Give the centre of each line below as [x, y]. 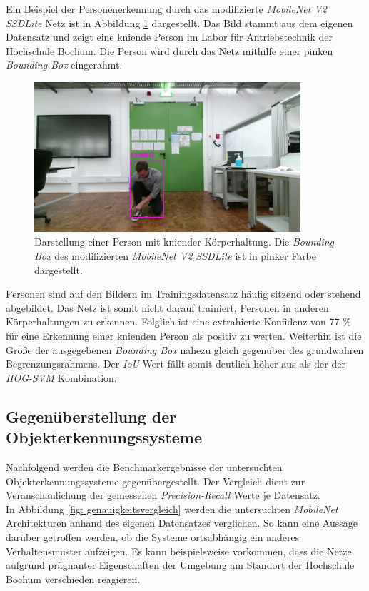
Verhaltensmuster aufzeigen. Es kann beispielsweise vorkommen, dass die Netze [179, 551]
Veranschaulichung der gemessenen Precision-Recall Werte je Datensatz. [163, 495]
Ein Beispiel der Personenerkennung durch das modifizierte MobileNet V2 [166, 9]
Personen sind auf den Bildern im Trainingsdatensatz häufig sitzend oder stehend [183, 294]
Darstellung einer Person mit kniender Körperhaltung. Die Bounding [184, 242]
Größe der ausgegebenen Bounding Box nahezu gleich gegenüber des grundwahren [185, 349]
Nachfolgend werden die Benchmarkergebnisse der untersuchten [144, 466]
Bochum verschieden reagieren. [73, 579]
